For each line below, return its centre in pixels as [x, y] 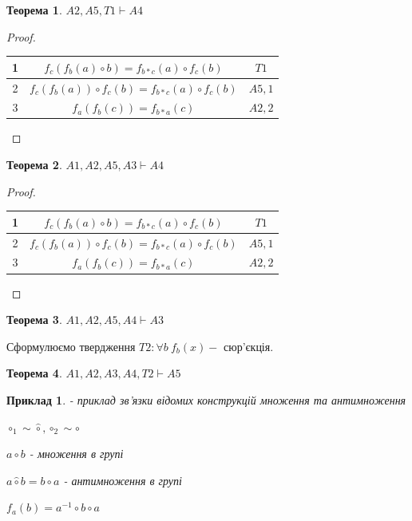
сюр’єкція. [249, 346]
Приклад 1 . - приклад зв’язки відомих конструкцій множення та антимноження [206, 399]
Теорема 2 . [34, 165]
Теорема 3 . [34, 320]
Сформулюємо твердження [71, 346]
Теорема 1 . [34, 10]
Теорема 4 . [34, 373]
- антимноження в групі [123, 480]
